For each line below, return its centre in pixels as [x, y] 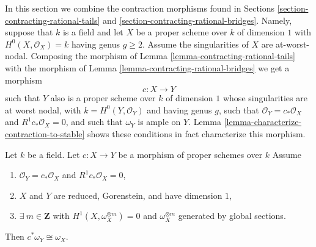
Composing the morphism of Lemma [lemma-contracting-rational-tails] [163, 56]
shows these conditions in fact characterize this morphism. [197, 133]
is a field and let [93, 32]
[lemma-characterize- [263, 122]
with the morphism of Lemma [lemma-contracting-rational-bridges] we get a [147, 67]
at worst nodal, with [43, 109]
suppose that [29, 32]
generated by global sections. [232, 216]
